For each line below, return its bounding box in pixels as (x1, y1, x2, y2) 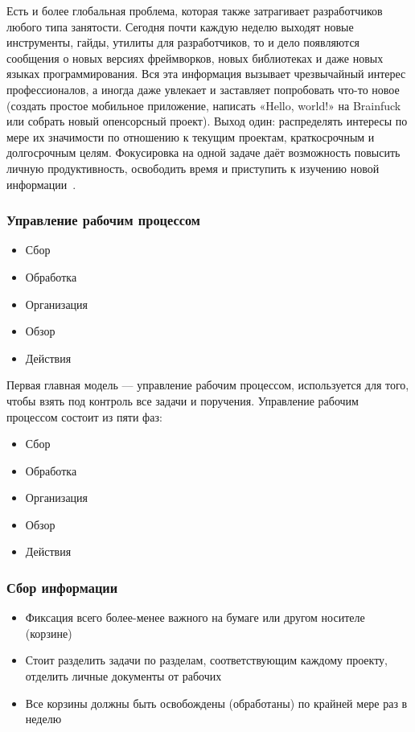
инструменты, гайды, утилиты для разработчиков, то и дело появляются (6, 34, 360, 51)
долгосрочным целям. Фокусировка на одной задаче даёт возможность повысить (6, 144, 401, 161)
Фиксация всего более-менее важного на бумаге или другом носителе (25, 609, 365, 626)
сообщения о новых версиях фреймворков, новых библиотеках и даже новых (6, 49, 384, 66)
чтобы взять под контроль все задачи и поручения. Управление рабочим (6, 392, 359, 409)
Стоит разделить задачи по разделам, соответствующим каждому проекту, (25, 652, 388, 668)
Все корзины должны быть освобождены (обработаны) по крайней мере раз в (25, 694, 408, 711)
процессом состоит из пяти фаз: (6, 408, 162, 425)
